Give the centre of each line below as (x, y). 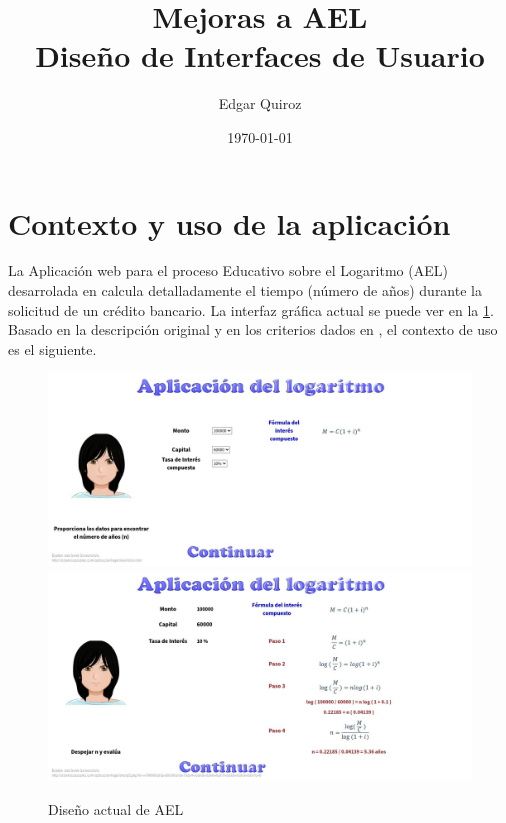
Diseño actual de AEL (116, 808)
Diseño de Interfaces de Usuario (260, 55)
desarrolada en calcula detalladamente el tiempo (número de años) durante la (245, 290)
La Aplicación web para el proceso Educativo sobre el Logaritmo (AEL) (228, 270)
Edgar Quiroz (260, 103)
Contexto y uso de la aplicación (229, 222)
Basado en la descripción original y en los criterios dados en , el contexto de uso (253, 329)
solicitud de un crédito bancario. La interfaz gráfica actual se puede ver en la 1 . (251, 309)
